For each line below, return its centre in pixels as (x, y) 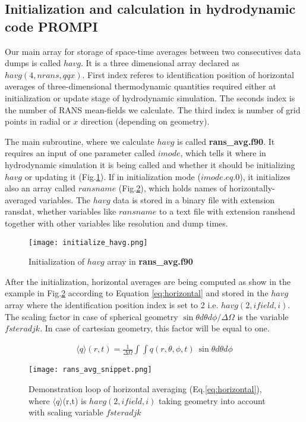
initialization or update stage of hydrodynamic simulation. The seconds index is (150, 97)
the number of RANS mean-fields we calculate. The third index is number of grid (153, 109)
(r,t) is (75, 400)
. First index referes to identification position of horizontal (188, 74)
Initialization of (57, 261)
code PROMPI (51, 26)
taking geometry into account (212, 400)
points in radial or (38, 121)
